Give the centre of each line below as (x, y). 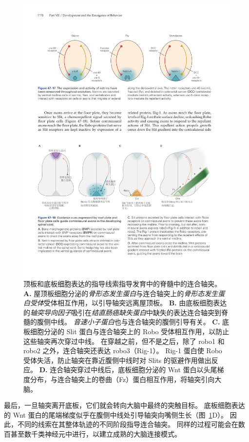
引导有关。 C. (198, 322)
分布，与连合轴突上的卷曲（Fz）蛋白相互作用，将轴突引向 (122, 379)
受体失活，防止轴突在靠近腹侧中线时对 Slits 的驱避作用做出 (117, 360)
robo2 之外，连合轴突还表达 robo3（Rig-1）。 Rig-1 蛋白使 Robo (123, 351)
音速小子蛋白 (94, 322)
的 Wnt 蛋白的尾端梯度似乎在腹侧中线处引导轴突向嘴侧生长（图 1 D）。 (116, 414)
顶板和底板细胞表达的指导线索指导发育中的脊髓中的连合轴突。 (122, 284)
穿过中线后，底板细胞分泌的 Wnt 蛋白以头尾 (147, 370)
